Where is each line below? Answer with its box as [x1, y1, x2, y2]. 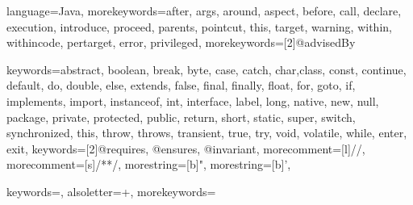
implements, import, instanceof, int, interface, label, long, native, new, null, [6, 92, 379, 109]
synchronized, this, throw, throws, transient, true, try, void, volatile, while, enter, [6, 124, 407, 141]
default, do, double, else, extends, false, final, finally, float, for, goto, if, [6, 77, 356, 94]
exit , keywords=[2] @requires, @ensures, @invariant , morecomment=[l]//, [6, 140, 365, 157]
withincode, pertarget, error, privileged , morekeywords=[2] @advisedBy [6, 34, 356, 51]
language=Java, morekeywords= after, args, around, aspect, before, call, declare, [6, 2, 402, 19]
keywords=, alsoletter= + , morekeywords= [6, 182, 216, 199]
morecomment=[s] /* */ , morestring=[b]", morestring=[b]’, [6, 156, 291, 173]
